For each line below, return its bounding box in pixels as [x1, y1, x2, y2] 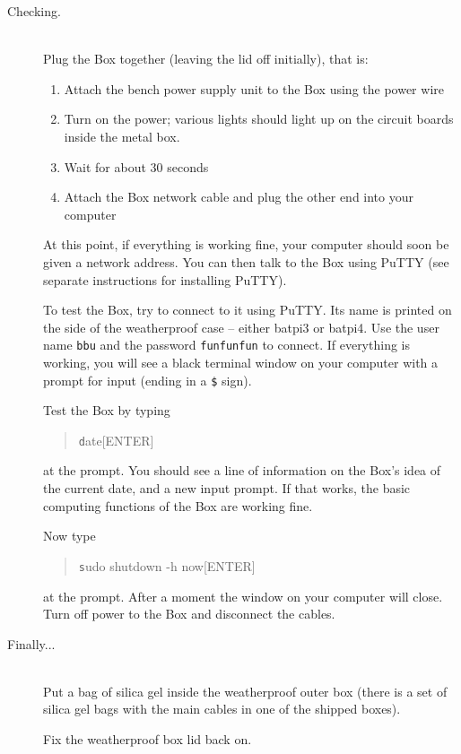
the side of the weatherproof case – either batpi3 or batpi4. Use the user [43, 317, 439, 336]
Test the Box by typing [43, 401, 170, 420]
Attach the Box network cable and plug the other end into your [64, 187, 413, 206]
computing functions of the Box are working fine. [43, 496, 313, 515]
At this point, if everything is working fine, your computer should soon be [43, 235, 449, 254]
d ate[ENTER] [78, 430, 154, 449]
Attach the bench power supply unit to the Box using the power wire [64, 79, 444, 98]
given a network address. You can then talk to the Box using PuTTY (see [43, 252, 449, 271]
